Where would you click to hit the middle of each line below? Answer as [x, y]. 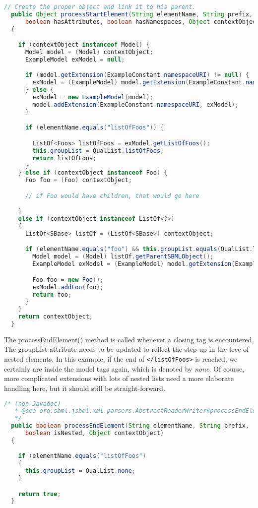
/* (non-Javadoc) [32, 404]
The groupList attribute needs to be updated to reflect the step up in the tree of [127, 349]
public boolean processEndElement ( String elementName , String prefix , [130, 426]
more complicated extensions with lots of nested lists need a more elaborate [119, 378]
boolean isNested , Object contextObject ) [95, 433]
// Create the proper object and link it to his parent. [100, 7]
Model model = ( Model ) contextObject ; [89, 52]
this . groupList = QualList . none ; [80, 471]
